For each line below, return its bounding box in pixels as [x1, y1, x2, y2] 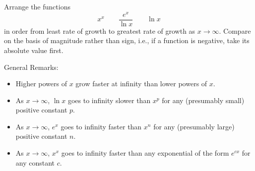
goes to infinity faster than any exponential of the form [61, 148, 229, 158]
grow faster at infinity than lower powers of [75, 78, 207, 89]
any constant [15, 157, 55, 168]
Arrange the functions [4, 1, 70, 11]
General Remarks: [4, 61, 59, 72]
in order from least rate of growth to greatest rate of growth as [4, 25, 195, 36]
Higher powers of [15, 78, 67, 89]
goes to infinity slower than [67, 95, 151, 105]
